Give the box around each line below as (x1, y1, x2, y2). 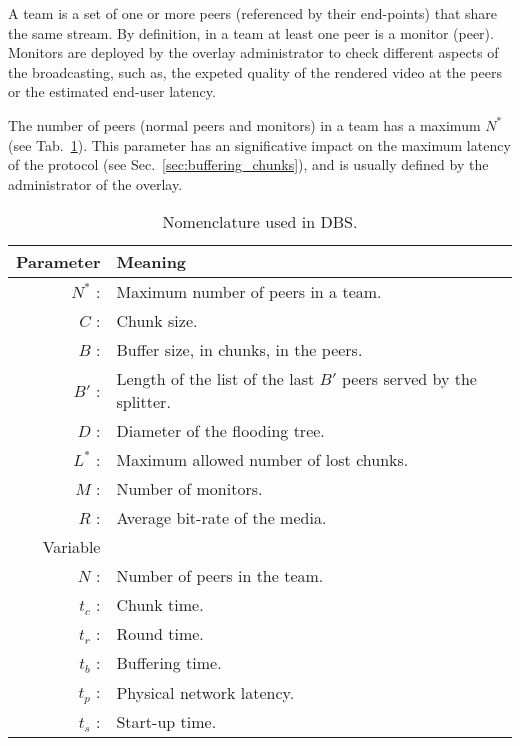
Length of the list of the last (116, 367, 315, 391)
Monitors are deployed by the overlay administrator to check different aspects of (8, 42, 499, 63)
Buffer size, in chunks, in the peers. (116, 338, 363, 362)
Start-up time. (116, 710, 217, 734)
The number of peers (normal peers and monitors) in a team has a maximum (8, 114, 481, 135)
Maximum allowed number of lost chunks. (116, 448, 409, 472)
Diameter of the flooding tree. (116, 419, 325, 443)
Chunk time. (116, 593, 204, 617)
